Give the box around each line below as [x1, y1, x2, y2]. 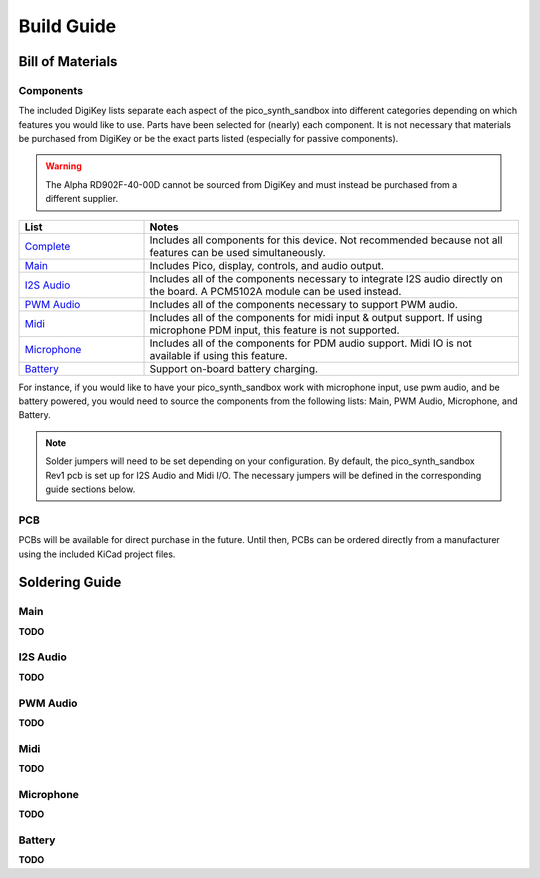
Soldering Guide [18, 574, 122, 591]
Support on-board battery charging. [149, 361, 319, 375]
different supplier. [45, 193, 119, 205]
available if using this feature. [149, 348, 289, 362]
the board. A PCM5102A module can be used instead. [149, 284, 402, 298]
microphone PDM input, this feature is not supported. [149, 323, 400, 337]
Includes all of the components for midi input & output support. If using [149, 310, 483, 324]
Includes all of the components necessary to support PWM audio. [149, 297, 459, 311]
